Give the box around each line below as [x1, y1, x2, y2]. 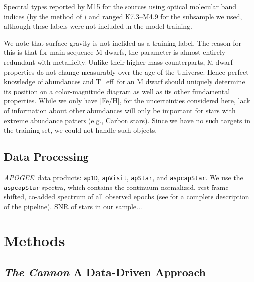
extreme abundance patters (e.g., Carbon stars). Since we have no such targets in [4, 115, 250, 125]
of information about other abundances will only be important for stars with [4, 105, 236, 115]
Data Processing [4, 149, 89, 164]
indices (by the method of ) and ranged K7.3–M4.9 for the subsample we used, [4, 11, 242, 21]
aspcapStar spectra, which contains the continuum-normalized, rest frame [4, 182, 229, 192]
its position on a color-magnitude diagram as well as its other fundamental [4, 86, 230, 96]
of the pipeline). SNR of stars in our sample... [4, 201, 142, 211]
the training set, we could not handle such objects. [4, 125, 157, 135]
